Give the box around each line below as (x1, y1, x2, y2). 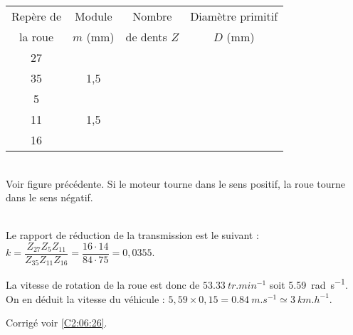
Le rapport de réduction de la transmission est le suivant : (6, 228, 259, 243)
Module (75, 8, 112, 24)
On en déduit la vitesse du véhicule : (6, 291, 165, 306)
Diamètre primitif (190, 8, 278, 24)
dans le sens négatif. (6, 190, 93, 205)
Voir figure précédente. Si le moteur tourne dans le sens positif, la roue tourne (6, 176, 345, 191)
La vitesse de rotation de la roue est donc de (6, 277, 200, 292)
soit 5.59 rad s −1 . (269, 275, 348, 292)
